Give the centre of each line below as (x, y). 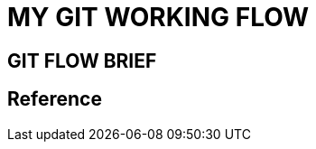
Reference (55, 99)
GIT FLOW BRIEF (82, 61)
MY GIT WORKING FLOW (158, 17)
